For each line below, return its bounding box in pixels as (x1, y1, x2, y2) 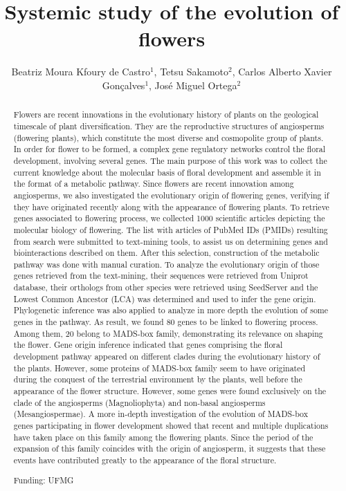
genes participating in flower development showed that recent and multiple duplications (13, 420, 329, 432)
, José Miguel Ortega (149, 77, 237, 92)
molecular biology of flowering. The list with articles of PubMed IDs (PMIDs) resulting (13, 223, 328, 235)
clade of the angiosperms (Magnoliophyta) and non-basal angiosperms (13, 396, 266, 408)
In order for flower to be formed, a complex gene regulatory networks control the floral (13, 143, 326, 155)
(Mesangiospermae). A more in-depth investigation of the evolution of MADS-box (13, 408, 309, 420)
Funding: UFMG (13, 474, 74, 485)
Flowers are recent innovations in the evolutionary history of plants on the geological (13, 109, 319, 120)
